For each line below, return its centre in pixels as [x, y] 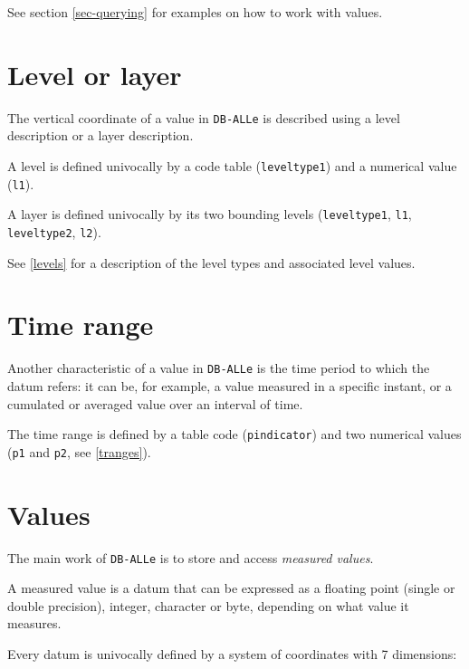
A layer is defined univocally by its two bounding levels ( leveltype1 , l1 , [210, 214]
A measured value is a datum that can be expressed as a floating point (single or [231, 588]
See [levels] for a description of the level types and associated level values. [211, 262]
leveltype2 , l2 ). [54, 231]
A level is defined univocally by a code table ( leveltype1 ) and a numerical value [232, 165]
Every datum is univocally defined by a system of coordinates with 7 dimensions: [232, 654]
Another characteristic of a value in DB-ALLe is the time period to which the [219, 368]
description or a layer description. [100, 135]
